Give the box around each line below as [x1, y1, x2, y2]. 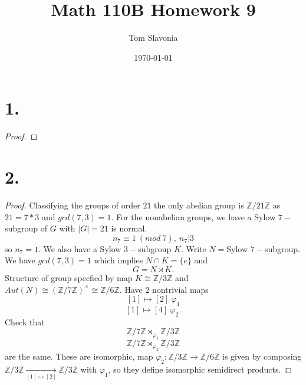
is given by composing [222, 350, 302, 363]
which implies [94, 254, 143, 266]
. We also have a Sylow [38, 242, 121, 255]
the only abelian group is [154, 198, 244, 211]
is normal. [111, 222, 147, 234]
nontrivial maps [152, 283, 209, 295]
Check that [5, 315, 45, 328]
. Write [180, 242, 206, 255]
